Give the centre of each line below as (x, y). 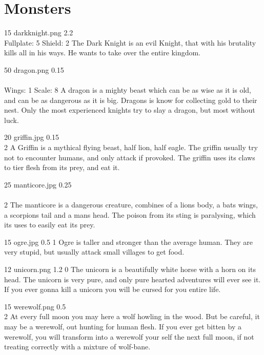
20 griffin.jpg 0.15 (32, 137)
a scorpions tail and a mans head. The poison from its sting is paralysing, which (130, 214)
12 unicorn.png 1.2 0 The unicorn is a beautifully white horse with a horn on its (130, 269)
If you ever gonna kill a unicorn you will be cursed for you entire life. (113, 289)
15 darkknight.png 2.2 (39, 33)
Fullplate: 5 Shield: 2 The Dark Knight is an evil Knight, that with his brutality (130, 42)
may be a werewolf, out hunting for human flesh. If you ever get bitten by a (123, 326)
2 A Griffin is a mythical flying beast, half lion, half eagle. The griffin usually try (131, 147)
